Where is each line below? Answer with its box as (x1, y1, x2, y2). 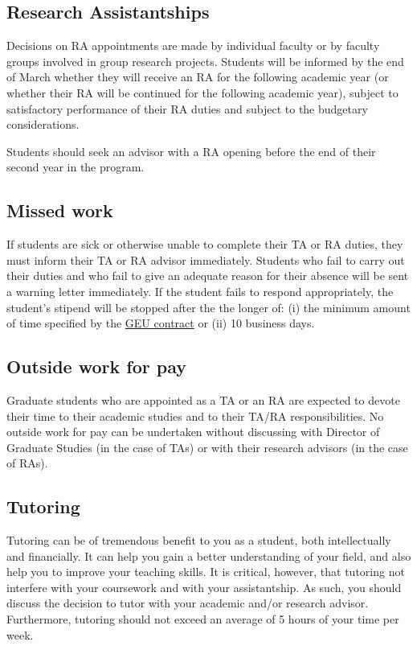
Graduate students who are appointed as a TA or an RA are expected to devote (6, 391, 400, 408)
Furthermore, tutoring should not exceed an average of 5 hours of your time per (6, 611, 399, 627)
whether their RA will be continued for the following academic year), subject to (6, 84, 399, 101)
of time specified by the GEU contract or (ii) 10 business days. (6, 315, 315, 331)
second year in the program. (6, 158, 145, 175)
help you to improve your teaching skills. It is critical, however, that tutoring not (6, 563, 405, 580)
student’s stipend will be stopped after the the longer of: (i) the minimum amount (6, 298, 411, 315)
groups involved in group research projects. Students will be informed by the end (6, 52, 404, 69)
